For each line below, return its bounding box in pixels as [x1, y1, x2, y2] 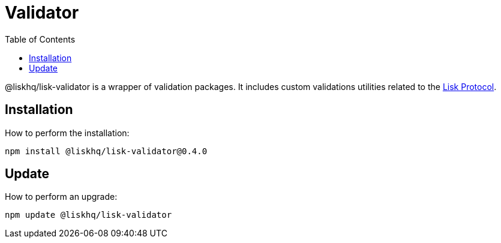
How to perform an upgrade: [5, 191, 118, 202]
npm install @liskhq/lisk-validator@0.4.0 [5, 146, 208, 156]
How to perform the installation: [5, 127, 130, 138]
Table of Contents [5, 34, 76, 44]
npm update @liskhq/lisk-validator [5, 210, 172, 220]
